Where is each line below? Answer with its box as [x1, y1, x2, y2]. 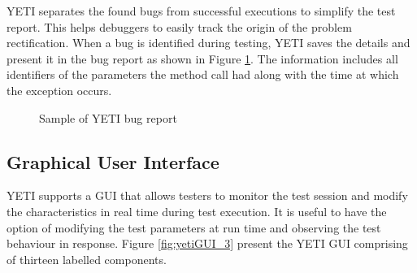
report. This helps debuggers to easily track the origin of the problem [7, 18, 352, 35]
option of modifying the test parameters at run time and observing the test [7, 219, 381, 236]
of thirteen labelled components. [7, 250, 167, 267]
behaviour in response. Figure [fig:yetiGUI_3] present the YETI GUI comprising [7, 235, 408, 252]
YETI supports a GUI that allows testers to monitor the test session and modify [7, 187, 408, 204]
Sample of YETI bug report [39, 109, 177, 126]
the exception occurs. [7, 81, 112, 98]
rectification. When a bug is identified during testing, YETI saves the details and [7, 34, 410, 51]
